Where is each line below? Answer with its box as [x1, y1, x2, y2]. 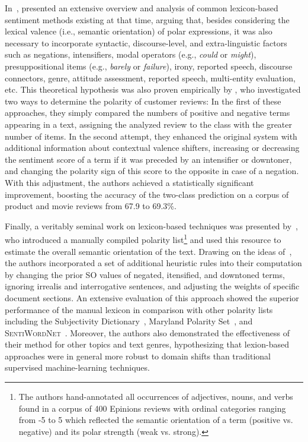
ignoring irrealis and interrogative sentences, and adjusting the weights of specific [5, 280, 300, 292]
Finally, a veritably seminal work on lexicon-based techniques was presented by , [5, 219, 298, 232]
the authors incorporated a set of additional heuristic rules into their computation [5, 257, 302, 269]
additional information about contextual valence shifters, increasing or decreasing [5, 141, 300, 154]
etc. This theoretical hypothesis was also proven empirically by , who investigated [5, 83, 301, 96]
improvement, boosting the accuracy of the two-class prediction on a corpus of [5, 188, 289, 200]
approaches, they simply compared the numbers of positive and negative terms [5, 106, 290, 119]
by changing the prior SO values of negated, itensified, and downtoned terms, [5, 268, 285, 280]
